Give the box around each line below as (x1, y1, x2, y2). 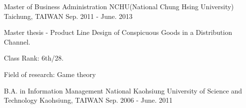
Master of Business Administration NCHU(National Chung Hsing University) (4, 1, 234, 11)
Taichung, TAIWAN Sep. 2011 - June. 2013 (4, 11, 133, 21)
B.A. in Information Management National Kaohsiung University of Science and (4, 85, 242, 95)
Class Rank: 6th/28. (4, 53, 64, 63)
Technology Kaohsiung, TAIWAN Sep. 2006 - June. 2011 (4, 95, 173, 105)
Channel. (4, 36, 31, 46)
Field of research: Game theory (4, 69, 96, 79)
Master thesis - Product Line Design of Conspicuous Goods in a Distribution (4, 27, 232, 37)
